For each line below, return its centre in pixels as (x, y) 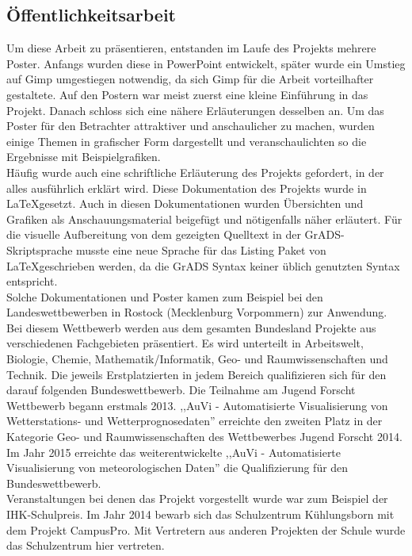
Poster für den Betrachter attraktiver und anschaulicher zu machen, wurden (191, 126)
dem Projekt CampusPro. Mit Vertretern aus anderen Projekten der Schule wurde (206, 529)
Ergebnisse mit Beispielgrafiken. (84, 157)
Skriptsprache (40, 249)
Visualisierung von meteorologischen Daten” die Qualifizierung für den (177, 468)
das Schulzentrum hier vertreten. (86, 545)
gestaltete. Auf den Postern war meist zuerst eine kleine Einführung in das (187, 94)
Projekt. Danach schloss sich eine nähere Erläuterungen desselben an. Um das (195, 110)
